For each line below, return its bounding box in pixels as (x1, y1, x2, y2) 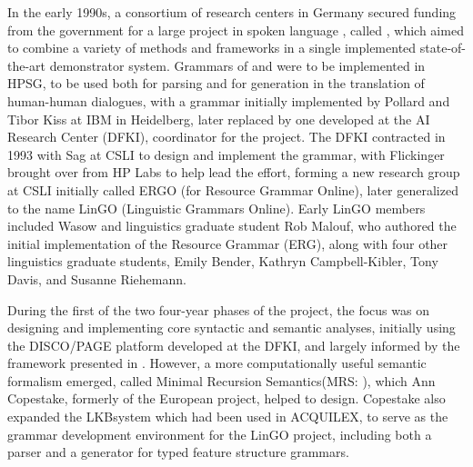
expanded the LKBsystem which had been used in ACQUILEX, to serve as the (7, 407, 448, 426)
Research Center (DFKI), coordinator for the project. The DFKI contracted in (7, 127, 446, 146)
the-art (7, 55, 46, 75)
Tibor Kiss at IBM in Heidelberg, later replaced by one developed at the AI (7, 109, 430, 128)
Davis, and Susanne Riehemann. (7, 269, 186, 288)
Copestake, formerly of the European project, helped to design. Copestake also (7, 389, 446, 408)
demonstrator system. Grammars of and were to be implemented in (49, 55, 426, 75)
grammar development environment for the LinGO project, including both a (7, 424, 432, 443)
